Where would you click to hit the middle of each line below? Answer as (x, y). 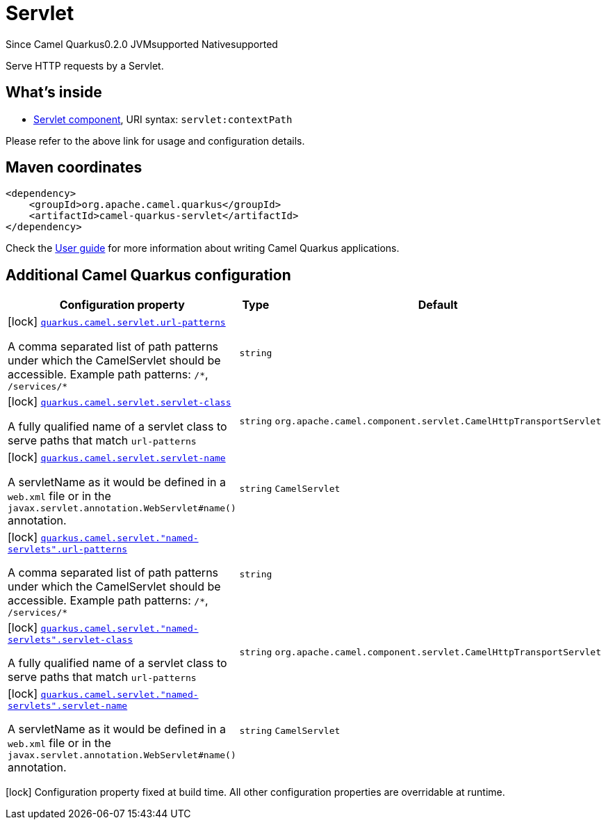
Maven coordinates (74, 168)
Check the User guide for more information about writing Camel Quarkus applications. (203, 248)
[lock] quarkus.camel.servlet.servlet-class (120, 402)
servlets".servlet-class (71, 640)
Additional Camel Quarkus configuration (148, 275)
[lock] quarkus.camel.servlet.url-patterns (117, 322)
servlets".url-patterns (68, 550)
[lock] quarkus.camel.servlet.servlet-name (117, 457)
